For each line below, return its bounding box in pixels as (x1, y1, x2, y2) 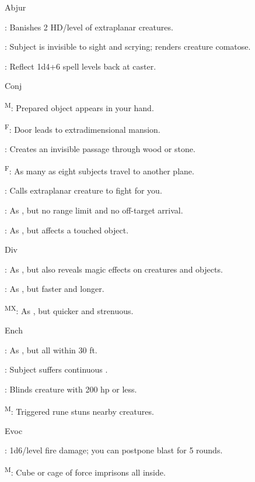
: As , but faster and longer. (5, 283, 104, 295)
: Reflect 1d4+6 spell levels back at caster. (5, 60, 156, 72)
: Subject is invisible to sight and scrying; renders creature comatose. (5, 40, 251, 53)
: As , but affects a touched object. (5, 223, 129, 236)
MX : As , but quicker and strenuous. (5, 302, 134, 316)
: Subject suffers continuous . (5, 363, 108, 376)
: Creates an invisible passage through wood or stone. (5, 143, 195, 155)
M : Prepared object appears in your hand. (5, 99, 154, 113)
